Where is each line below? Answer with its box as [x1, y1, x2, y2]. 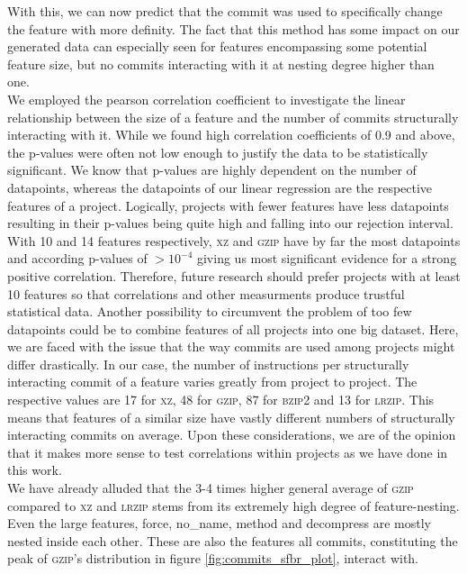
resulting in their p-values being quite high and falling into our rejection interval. [7, 214, 454, 232]
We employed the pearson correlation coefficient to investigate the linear [7, 89, 406, 108]
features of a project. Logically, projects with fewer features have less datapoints [7, 196, 449, 214]
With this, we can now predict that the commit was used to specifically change [7, 2, 443, 20]
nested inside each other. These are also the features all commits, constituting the [7, 531, 458, 550]
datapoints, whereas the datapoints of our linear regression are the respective [7, 178, 433, 196]
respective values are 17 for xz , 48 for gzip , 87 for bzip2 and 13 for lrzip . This [7, 390, 435, 409]
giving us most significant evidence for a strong [196, 249, 457, 268]
